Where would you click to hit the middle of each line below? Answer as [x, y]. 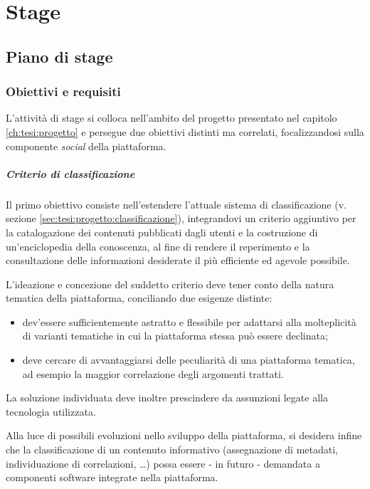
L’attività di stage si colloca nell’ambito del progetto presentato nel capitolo [171, 118]
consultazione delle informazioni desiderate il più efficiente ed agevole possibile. [178, 260]
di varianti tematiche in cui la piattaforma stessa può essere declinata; [175, 336]
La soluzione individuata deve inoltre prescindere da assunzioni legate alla [167, 398]
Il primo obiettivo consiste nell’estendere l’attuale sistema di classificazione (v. [176, 204]
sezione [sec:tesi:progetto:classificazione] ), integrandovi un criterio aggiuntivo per [181, 218]
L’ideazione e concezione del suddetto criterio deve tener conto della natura [170, 284]
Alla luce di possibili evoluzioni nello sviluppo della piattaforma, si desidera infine [184, 435]
